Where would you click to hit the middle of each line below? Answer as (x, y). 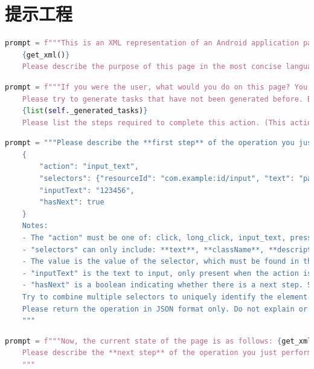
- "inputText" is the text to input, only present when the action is (167, 273)
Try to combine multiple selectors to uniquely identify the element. (167, 297)
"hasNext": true (72, 202)
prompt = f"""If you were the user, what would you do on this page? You (156, 87)
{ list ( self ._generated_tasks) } (85, 111)
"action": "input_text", (89, 167)
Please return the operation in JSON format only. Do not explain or (165, 309)
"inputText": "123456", (87, 190)
